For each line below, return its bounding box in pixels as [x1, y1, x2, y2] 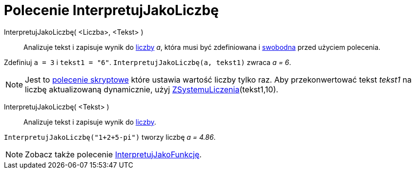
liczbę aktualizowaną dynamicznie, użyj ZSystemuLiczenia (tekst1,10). [25, 84, 278, 94]
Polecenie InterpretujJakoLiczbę [4, 2, 219, 19]
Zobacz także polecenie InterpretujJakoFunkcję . [25, 149, 202, 159]
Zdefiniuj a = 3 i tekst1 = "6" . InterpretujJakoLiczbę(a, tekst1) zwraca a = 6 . [4, 58, 291, 66]
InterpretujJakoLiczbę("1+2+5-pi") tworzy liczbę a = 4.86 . [4, 132, 216, 141]
